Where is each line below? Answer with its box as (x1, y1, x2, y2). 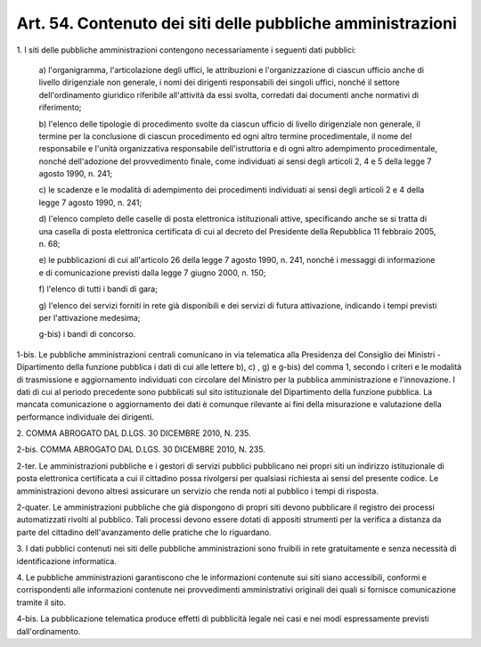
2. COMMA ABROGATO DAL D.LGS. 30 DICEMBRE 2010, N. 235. (16, 428, 251, 438)
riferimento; (38, 102, 82, 113)
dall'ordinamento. (16, 626, 81, 636)
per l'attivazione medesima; (38, 312, 141, 323)
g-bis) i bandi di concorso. (38, 329, 136, 340)
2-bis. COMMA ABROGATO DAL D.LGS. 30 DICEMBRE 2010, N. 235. (16, 444, 266, 455)
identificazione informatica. (16, 555, 118, 566)
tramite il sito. (16, 597, 67, 608)
